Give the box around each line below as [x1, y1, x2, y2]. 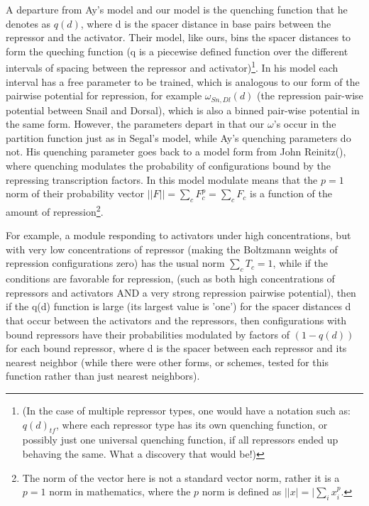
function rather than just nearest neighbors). [6, 368, 200, 383]
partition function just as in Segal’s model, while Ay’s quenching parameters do [6, 130, 351, 145]
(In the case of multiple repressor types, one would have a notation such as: [22, 403, 351, 418]
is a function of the [249, 186, 332, 201]
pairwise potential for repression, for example [6, 88, 202, 103]
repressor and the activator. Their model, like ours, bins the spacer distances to [6, 30, 351, 45]
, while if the [272, 255, 329, 270]
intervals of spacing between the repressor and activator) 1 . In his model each [6, 58, 338, 75]
